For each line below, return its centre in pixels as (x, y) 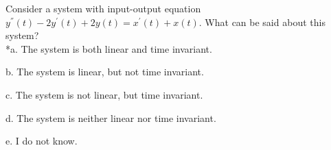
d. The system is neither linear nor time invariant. (111, 117)
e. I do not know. (42, 141)
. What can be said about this (262, 22)
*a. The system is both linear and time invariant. (109, 48)
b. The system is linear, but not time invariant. (105, 72)
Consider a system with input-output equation (103, 8)
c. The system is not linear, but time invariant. (104, 94)
